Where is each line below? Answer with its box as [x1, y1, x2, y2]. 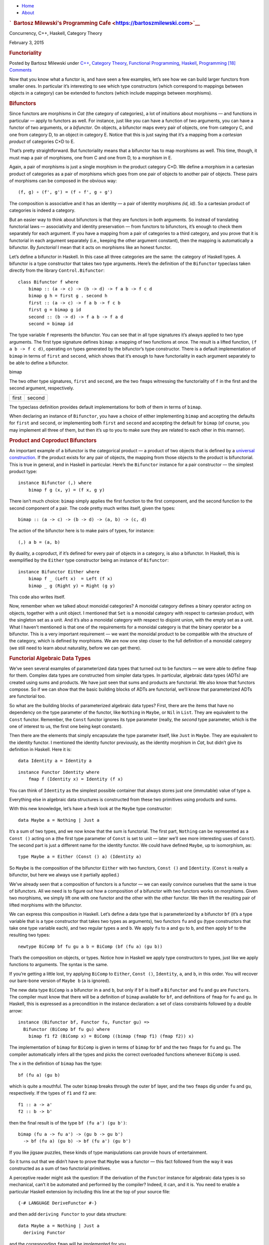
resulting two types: [9, 932, 50, 938]
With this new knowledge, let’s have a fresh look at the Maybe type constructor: [9, 806, 172, 812]
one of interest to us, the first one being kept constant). [9, 723, 123, 729]
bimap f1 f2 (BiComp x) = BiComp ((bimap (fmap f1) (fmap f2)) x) [28, 1033, 194, 1039]
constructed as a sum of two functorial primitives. [9, 1165, 112, 1171]
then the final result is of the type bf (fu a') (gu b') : [9, 1120, 127, 1125]
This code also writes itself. [9, 594, 66, 600]
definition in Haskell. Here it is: [9, 747, 72, 752]
